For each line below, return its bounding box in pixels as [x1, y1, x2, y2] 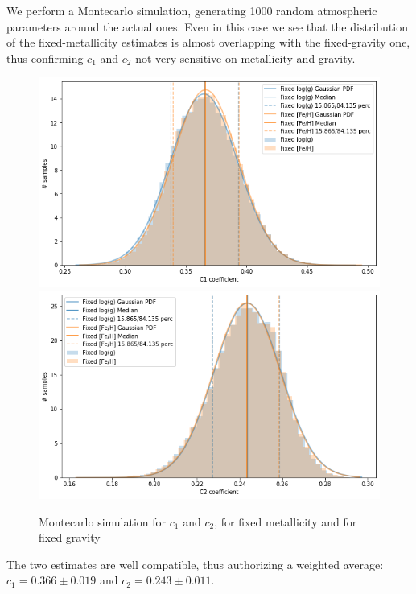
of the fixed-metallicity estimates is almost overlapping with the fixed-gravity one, [6, 34, 410, 51]
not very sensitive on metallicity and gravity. [135, 49, 356, 66]
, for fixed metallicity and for [214, 513, 357, 530]
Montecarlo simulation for [39, 513, 167, 530]
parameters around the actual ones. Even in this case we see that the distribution [6, 18, 408, 35]
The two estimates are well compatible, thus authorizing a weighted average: [6, 555, 384, 572]
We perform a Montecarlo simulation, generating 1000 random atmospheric [6, 2, 377, 19]
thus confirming [6, 49, 84, 66]
